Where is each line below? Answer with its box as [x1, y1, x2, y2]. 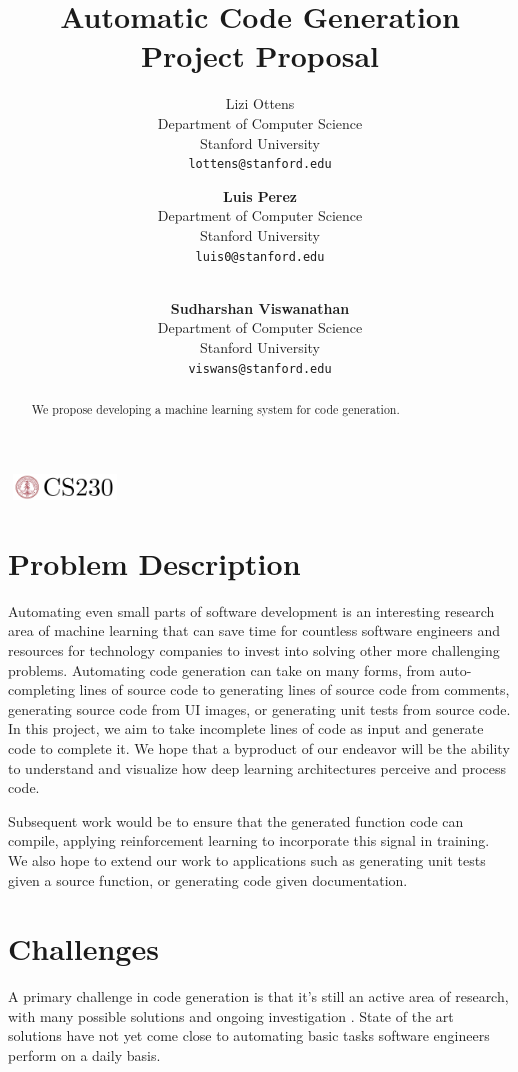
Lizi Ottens [225, 93, 295, 114]
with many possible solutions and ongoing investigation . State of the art [8, 1005, 454, 1026]
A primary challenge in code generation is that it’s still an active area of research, [8, 986, 509, 1007]
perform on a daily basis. [8, 1045, 161, 1066]
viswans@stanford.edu [188, 361, 332, 376]
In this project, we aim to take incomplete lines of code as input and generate [8, 718, 484, 739]
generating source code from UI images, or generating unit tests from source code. [8, 698, 511, 719]
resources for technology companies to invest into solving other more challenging [8, 640, 500, 661]
